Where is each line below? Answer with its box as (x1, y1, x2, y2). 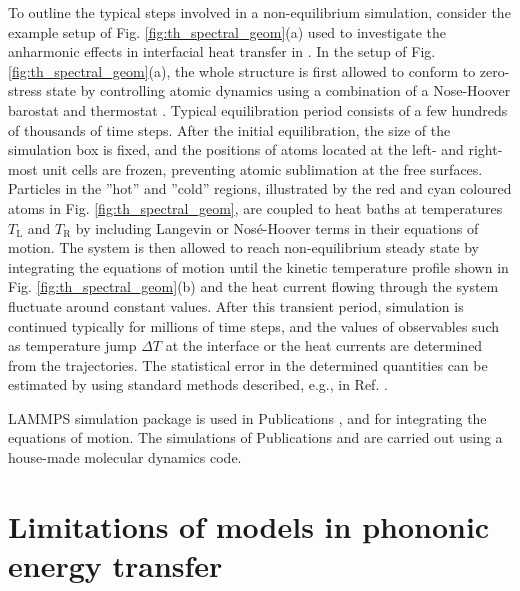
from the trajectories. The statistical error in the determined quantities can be (8, 354, 488, 375)
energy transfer (8, 545, 223, 586)
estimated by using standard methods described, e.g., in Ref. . (8, 374, 388, 395)
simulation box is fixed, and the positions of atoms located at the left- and (8, 139, 464, 160)
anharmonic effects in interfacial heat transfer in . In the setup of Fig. (8, 41, 436, 62)
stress (8, 80, 42, 101)
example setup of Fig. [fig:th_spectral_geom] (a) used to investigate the (8, 21, 447, 42)
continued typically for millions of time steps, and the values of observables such (8, 315, 499, 336)
